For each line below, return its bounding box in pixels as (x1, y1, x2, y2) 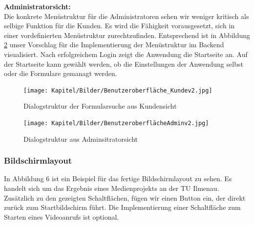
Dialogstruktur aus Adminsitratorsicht (23, 133, 138, 144)
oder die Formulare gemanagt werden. (4, 68, 117, 78)
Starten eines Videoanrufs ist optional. (4, 211, 119, 222)
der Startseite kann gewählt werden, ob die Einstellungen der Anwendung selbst (4, 58, 243, 69)
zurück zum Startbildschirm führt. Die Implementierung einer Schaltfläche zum (4, 202, 241, 212)
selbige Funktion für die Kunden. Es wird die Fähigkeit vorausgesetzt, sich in (4, 20, 235, 31)
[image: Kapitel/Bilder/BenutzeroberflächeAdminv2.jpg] (23, 120, 209, 127)
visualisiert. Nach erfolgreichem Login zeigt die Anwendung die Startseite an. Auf (4, 49, 248, 59)
